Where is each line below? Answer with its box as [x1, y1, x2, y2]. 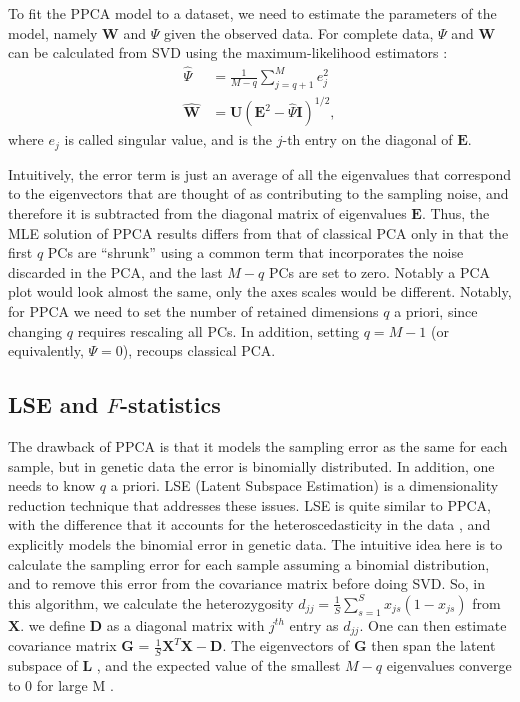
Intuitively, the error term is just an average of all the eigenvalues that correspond [8, 163, 512, 184]
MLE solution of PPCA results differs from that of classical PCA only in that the [8, 222, 509, 243]
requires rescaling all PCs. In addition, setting [77, 320, 360, 341]
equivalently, [8, 340, 84, 361]
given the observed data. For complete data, [163, 22, 434, 43]
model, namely [8, 22, 98, 43]
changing [8, 320, 63, 341]
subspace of [8, 654, 78, 675]
